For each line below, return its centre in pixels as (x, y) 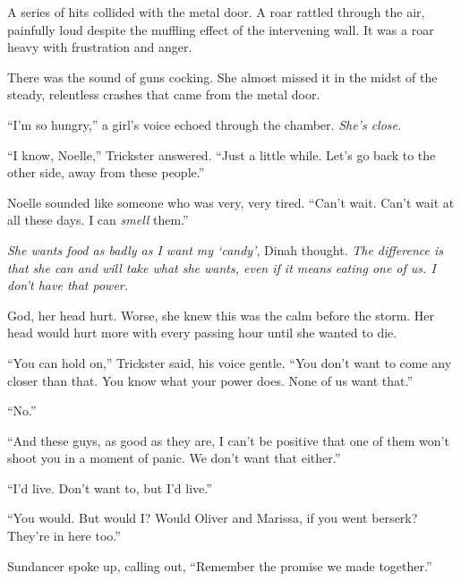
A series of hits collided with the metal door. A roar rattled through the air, (216, 12)
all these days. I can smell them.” (98, 220)
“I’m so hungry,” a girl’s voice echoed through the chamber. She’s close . (204, 124)
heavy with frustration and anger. (100, 47)
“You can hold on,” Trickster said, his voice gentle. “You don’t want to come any (230, 362)
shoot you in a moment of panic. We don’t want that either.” (174, 458)
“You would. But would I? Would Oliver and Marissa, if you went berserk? (213, 518)
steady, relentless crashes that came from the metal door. (164, 94)
